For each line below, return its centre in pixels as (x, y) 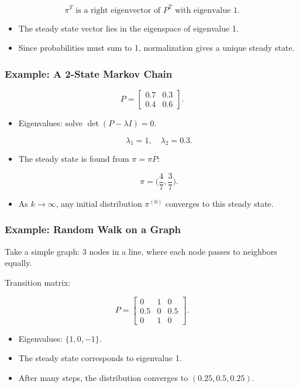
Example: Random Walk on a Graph (93, 229)
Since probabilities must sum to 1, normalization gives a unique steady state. (157, 48)
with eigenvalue (203, 10)
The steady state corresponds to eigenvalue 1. (100, 358)
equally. (18, 263)
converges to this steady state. (219, 203)
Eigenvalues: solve (51, 122)
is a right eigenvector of (118, 10)
